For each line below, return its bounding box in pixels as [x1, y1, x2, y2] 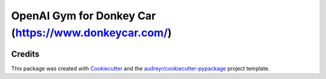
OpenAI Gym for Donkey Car [11, 9, 156, 22]
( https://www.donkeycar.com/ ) [11, 26, 172, 39]
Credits [11, 49, 40, 59]
